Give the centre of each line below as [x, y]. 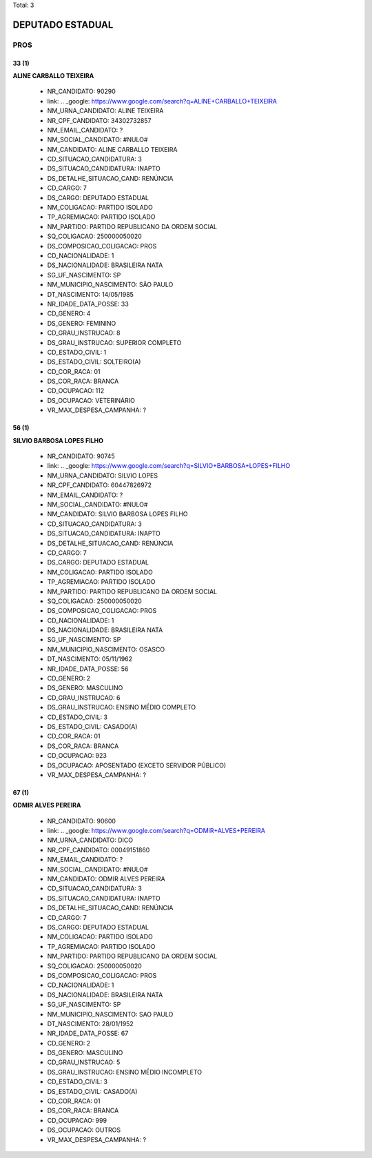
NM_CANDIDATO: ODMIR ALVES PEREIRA [106, 879]
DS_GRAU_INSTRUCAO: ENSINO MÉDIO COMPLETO [122, 707]
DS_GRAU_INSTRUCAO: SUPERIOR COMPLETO [114, 342]
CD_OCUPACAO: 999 [77, 1120]
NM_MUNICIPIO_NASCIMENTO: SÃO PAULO [110, 285]
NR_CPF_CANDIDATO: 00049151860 [99, 850]
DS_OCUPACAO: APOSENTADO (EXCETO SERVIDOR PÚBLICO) [137, 765]
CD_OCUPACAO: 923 [77, 756]
